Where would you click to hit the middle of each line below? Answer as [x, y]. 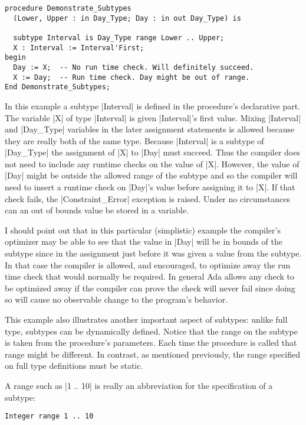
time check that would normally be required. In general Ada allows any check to [149, 276]
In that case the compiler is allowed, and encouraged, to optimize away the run [148, 265]
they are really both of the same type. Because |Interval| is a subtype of [134, 140]
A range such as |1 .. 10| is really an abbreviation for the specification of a [139, 385]
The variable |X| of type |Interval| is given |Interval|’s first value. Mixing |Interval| [153, 117]
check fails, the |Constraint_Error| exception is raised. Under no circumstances [147, 198]
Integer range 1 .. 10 [49, 416]
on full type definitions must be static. [74, 366]
